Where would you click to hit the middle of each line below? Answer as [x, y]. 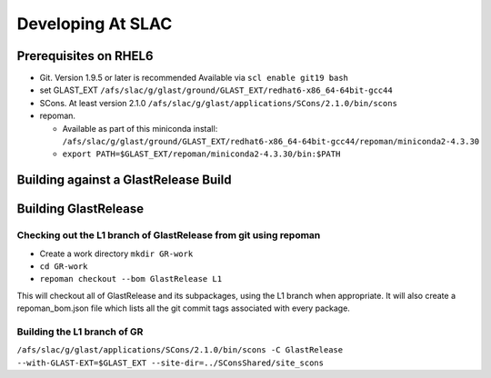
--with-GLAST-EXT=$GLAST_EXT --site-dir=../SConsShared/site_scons [170, 363]
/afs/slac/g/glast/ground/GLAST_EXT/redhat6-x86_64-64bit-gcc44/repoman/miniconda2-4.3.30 [271, 142]
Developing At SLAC [95, 24]
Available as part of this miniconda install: [140, 128]
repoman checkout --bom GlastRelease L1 [131, 279]
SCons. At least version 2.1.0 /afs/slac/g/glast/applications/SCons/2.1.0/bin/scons [218, 103]
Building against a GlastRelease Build [124, 180]
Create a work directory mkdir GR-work [116, 254]
